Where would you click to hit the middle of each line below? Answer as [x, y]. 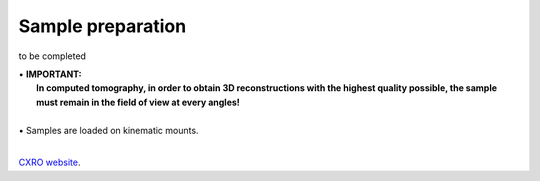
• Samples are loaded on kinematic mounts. [108, 130]
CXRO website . [49, 162]
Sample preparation [102, 26]
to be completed [52, 56]
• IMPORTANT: [50, 74]
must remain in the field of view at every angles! [138, 102]
